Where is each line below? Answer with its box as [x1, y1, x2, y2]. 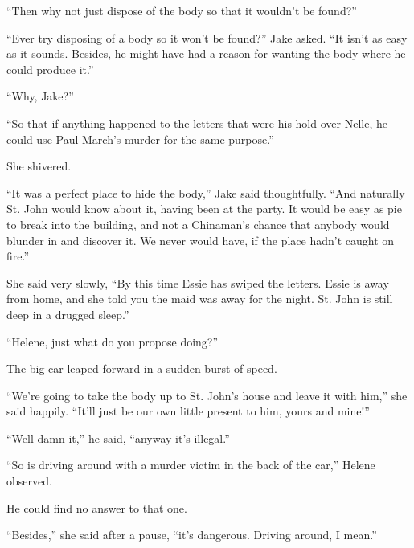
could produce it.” [6, 60, 94, 77]
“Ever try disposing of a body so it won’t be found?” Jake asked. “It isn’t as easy [6, 29, 408, 46]
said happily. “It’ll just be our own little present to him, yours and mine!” [6, 403, 370, 419]
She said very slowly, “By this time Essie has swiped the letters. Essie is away [6, 274, 389, 291]
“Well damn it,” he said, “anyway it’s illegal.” [6, 429, 230, 446]
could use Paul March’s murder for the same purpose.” [6, 130, 274, 147]
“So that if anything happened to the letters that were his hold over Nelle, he [6, 114, 387, 131]
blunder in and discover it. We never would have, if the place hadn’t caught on [6, 231, 395, 248]
